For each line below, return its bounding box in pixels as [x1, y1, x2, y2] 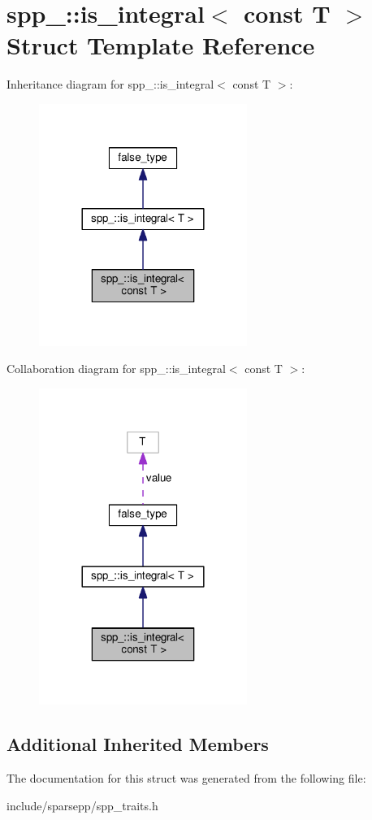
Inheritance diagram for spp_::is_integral [6, 76, 214, 93]
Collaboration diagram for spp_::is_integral [6, 360, 226, 377]
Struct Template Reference [6, 28, 315, 62]
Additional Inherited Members [6, 731, 269, 757]
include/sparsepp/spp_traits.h [6, 796, 158, 813]
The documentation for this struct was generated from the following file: [6, 770, 366, 787]
